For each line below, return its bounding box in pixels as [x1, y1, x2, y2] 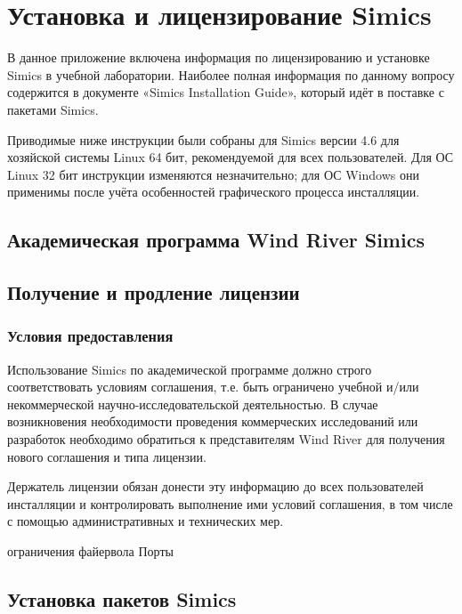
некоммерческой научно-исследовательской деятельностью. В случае [7, 394, 378, 413]
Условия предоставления [7, 325, 174, 347]
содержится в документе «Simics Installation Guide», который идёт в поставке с [7, 83, 444, 101]
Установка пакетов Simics [7, 585, 237, 612]
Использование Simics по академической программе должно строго [7, 360, 372, 378]
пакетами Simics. [7, 100, 99, 118]
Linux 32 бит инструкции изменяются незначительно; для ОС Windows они [7, 165, 419, 183]
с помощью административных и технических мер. [7, 512, 284, 530]
